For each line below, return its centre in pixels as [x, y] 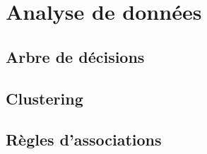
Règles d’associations [84, 140]
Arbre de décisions [75, 56]
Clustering [45, 98]
